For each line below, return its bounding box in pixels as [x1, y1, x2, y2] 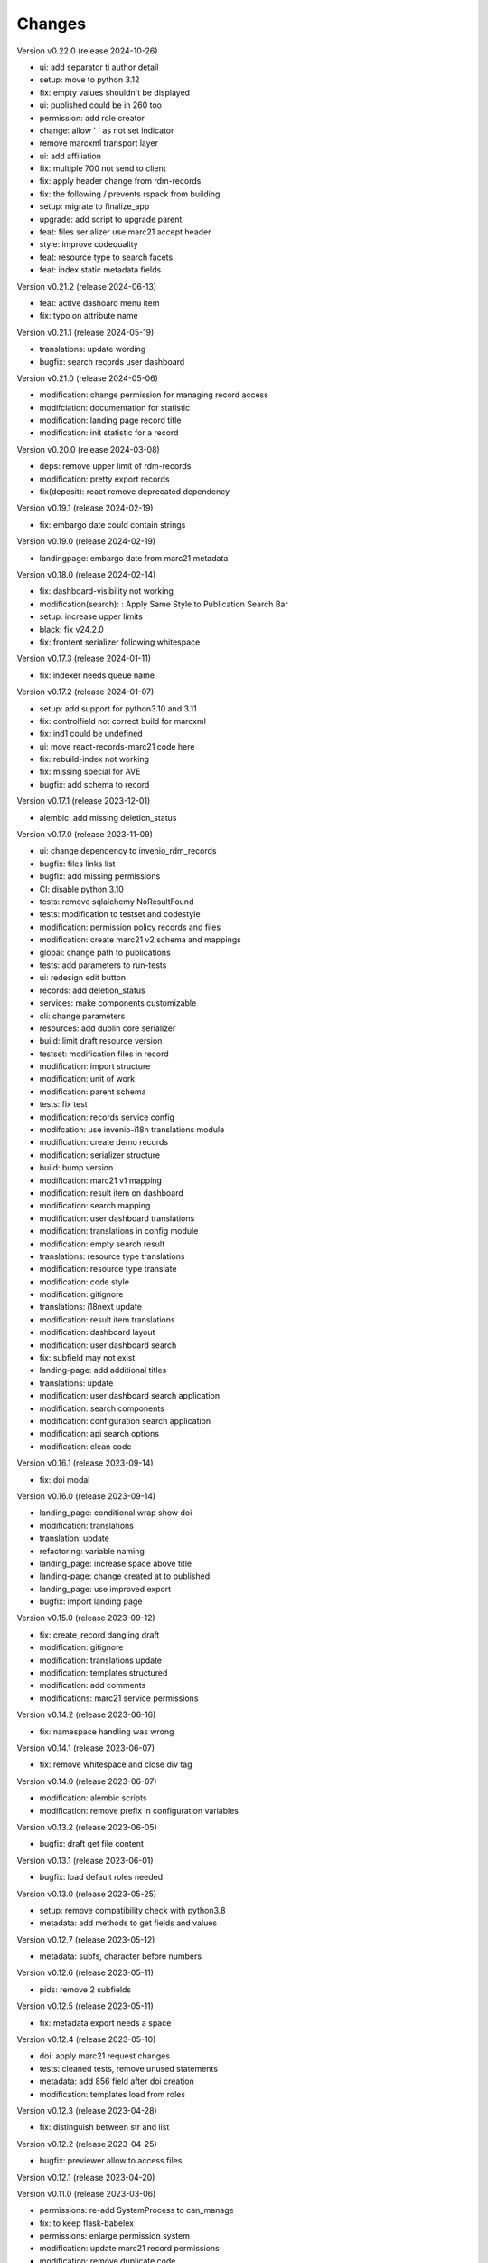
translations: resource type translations [39, 1250, 185, 1262]
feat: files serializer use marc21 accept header [39, 226, 211, 237]
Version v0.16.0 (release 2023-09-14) [16, 1490, 156, 1502]
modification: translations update [39, 1655, 163, 1666]
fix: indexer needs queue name [39, 670, 155, 681]
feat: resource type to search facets [39, 252, 174, 263]
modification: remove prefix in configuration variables [39, 1805, 239, 1816]
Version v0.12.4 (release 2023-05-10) [16, 2034, 156, 2045]
